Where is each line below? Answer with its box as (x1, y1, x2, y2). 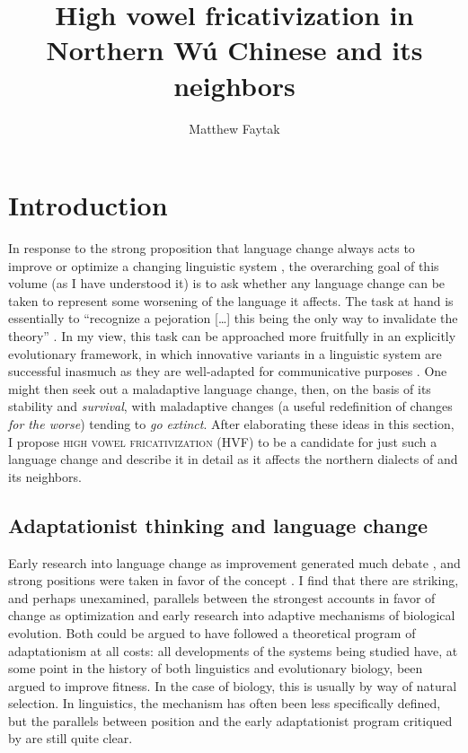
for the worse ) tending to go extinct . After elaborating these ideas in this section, (8, 414, 455, 433)
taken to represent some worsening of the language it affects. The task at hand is (8, 291, 454, 310)
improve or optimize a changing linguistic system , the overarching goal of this (8, 256, 439, 275)
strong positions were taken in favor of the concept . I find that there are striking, (8, 571, 459, 590)
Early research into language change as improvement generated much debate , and (8, 553, 461, 572)
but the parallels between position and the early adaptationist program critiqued (8, 711, 453, 730)
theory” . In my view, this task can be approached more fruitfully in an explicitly (8, 327, 456, 345)
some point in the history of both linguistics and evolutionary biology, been (8, 659, 423, 678)
